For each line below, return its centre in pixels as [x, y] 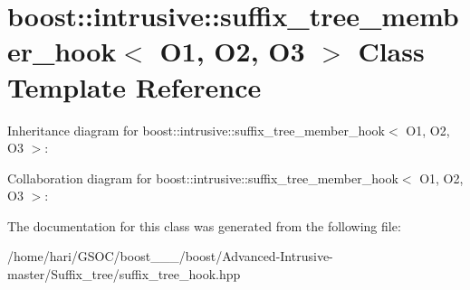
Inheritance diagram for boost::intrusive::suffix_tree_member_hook [197, 130]
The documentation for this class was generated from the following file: [204, 225]
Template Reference [134, 86]
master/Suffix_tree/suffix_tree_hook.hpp [124, 274]
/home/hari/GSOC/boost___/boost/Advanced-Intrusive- [170, 256]
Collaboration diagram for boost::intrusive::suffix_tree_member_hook [203, 178]
